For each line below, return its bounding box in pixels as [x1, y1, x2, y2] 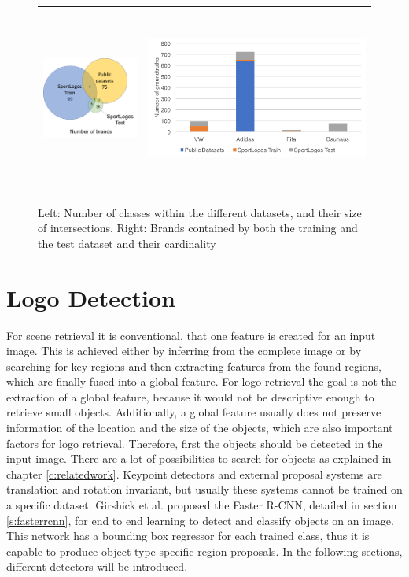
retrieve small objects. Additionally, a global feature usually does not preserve [6, 404, 381, 420]
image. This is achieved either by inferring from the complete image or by [6, 342, 362, 359]
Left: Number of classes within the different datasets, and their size [38, 204, 362, 220]
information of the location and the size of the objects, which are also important [6, 420, 393, 436]
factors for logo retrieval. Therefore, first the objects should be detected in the [6, 435, 383, 451]
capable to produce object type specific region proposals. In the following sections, [6, 542, 403, 559]
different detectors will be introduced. [6, 558, 188, 575]
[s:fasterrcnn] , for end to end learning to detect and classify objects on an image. [6, 512, 394, 528]
